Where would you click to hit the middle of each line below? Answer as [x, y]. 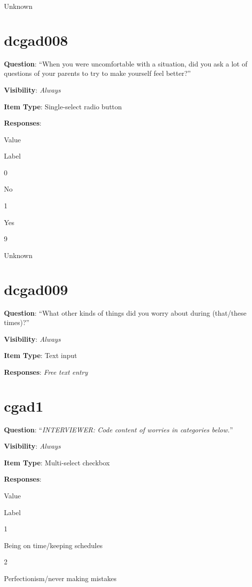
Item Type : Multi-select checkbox [57, 462]
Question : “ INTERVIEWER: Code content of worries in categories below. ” [119, 429]
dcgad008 [36, 40]
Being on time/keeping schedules [53, 545]
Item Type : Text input [41, 355]
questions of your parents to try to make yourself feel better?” [97, 73]
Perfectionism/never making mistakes [60, 578]
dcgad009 [36, 289]
